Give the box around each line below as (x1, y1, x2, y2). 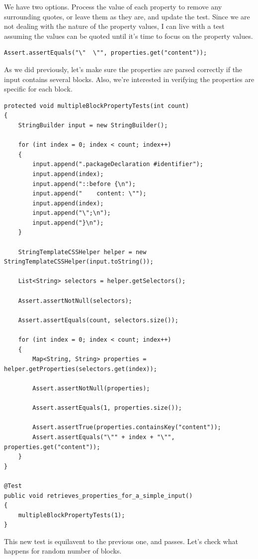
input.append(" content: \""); (32, 190, 147, 197)
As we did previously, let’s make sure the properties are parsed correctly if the (4, 64, 243, 74)
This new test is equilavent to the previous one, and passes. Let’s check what (4, 536, 238, 546)
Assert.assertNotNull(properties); (32, 384, 150, 392)
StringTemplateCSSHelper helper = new (18, 248, 147, 256)
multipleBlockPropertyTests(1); (18, 511, 125, 519)
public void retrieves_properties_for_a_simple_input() (4, 492, 193, 499)
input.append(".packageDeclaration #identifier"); (32, 161, 203, 168)
